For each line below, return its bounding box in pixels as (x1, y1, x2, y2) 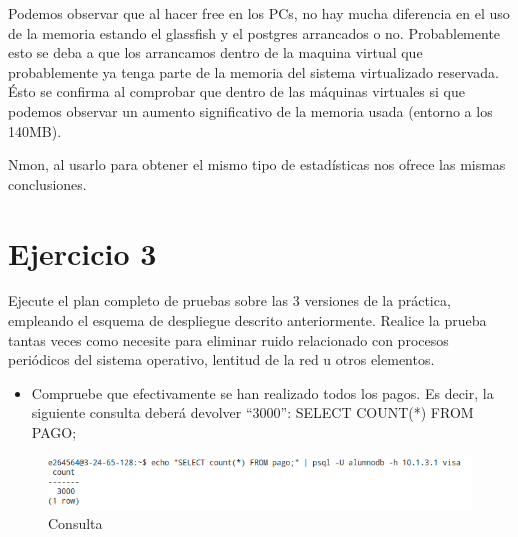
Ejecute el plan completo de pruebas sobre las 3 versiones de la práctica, (8, 290, 451, 311)
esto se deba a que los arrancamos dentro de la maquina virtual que (8, 42, 423, 63)
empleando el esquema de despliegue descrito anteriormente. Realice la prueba (8, 310, 487, 331)
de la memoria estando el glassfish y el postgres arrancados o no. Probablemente (8, 22, 501, 43)
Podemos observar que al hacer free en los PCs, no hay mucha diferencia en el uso (8, 3, 510, 23)
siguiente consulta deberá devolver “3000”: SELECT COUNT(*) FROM (31, 402, 474, 423)
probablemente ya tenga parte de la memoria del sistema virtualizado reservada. (8, 61, 499, 82)
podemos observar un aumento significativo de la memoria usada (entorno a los (8, 100, 493, 121)
